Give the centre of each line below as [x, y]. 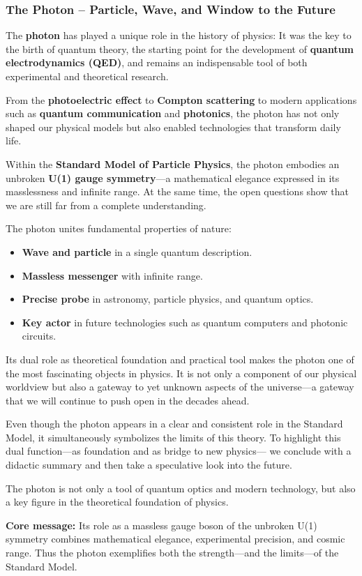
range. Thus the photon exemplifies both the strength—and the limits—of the [172, 553]
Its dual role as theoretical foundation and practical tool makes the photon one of [180, 359]
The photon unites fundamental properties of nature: [119, 228]
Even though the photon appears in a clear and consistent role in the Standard [174, 424]
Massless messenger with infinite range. [112, 275]
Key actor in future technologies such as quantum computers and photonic [185, 322]
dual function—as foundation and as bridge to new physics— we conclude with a [179, 451]
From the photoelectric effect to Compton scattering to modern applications [181, 99]
